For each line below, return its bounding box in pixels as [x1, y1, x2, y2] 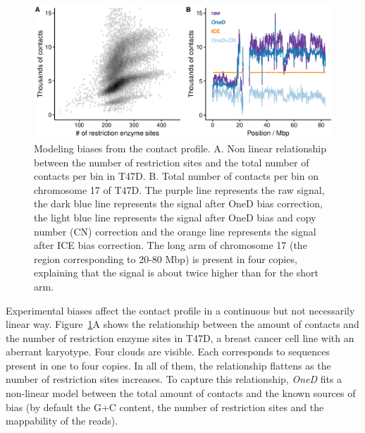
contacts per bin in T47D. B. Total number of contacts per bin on [34, 169, 318, 183]
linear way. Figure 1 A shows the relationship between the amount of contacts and [6, 317, 359, 331]
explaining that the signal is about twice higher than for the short [34, 265, 319, 280]
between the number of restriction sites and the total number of [34, 154, 309, 169]
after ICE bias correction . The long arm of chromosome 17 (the [34, 238, 307, 252]
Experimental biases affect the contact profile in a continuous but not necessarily [6, 303, 355, 317]
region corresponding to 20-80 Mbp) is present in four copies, [34, 251, 297, 266]
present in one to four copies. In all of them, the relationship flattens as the [6, 358, 331, 372]
